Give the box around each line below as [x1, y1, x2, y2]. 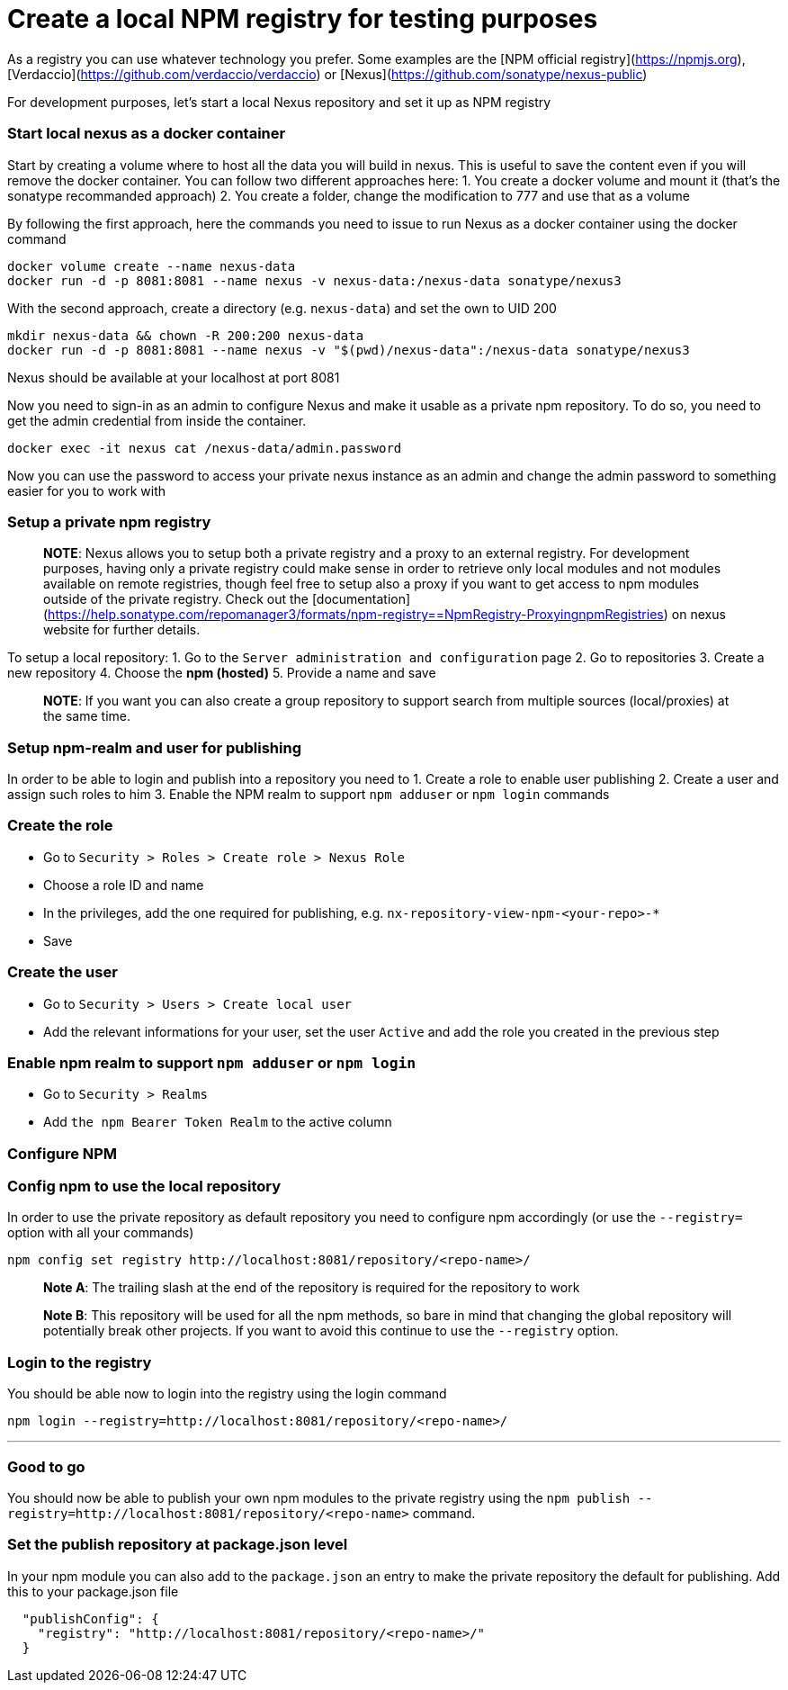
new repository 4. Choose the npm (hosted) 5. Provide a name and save [7, 665, 436, 681]
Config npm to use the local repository [7, 1177, 282, 1195]
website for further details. [43, 622, 201, 638]
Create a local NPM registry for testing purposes [7, 4, 598, 34]
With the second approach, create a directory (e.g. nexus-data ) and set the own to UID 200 [7, 300, 557, 316]
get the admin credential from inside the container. [7, 412, 307, 428]
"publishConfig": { [22, 1611, 159, 1626]
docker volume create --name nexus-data [7, 258, 296, 274]
